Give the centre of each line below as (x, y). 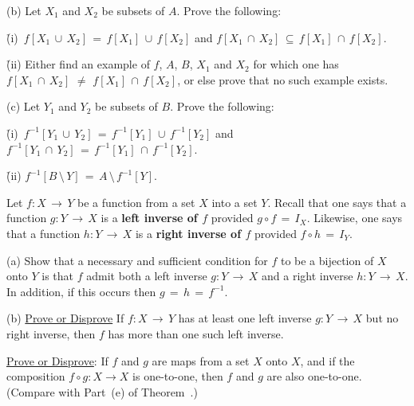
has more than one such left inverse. (196, 333)
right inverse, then (51, 333)
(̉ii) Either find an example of (78, 64)
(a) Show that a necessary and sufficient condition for (137, 260)
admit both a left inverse (147, 276)
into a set (235, 202)
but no (382, 318)
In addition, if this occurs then (81, 291)
